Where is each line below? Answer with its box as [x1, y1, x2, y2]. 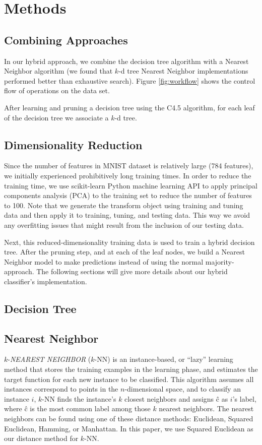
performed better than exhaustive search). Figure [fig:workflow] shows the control [4, 75, 255, 86]
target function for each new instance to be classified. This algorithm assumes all [4, 373, 254, 384]
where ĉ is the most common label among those [4, 403, 151, 414]
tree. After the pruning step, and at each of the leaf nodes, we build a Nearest [4, 246, 245, 257]
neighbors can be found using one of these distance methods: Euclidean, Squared [4, 413, 253, 424]
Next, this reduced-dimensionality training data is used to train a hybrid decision [4, 236, 255, 247]
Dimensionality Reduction [4, 137, 143, 152]
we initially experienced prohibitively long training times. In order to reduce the [4, 170, 251, 180]
